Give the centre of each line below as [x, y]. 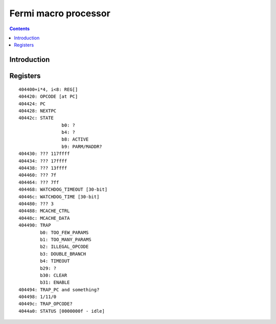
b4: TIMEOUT [55, 261]
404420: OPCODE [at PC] [48, 97]
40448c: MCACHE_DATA [44, 218]
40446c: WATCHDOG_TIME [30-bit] [59, 196]
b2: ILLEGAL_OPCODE [64, 247]
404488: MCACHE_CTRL [44, 211]
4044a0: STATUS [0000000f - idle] [62, 311]
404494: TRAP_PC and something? [59, 290]
